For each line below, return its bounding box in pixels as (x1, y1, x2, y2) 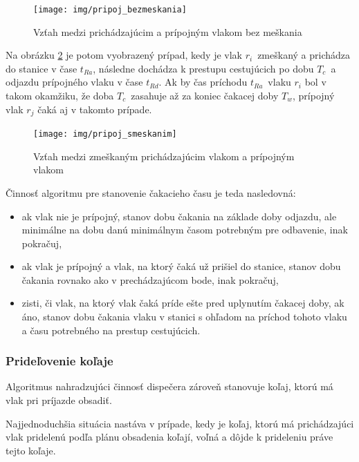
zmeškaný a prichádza (257, 48, 351, 62)
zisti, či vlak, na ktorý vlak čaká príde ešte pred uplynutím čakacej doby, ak (21, 296, 344, 310)
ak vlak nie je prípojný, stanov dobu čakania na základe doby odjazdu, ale (21, 209, 337, 223)
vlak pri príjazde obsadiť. (6, 393, 112, 407)
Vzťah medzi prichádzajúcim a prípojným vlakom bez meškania (33, 24, 302, 39)
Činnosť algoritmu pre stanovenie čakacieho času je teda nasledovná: (6, 185, 296, 200)
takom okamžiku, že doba (6, 88, 114, 103)
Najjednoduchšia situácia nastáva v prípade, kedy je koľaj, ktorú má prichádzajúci (6, 416, 354, 430)
